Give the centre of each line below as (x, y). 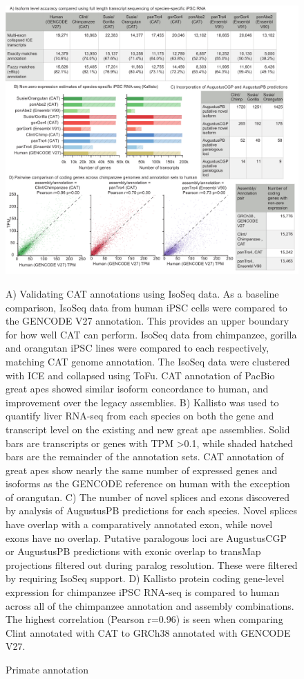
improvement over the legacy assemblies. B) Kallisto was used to (142, 402)
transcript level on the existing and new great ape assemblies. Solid (148, 429)
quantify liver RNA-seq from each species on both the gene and (140, 416)
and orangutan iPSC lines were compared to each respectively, (137, 348)
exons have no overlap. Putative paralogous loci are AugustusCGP (146, 537)
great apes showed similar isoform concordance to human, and (137, 389)
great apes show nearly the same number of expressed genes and (142, 470)
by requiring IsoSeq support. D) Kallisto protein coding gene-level (145, 578)
